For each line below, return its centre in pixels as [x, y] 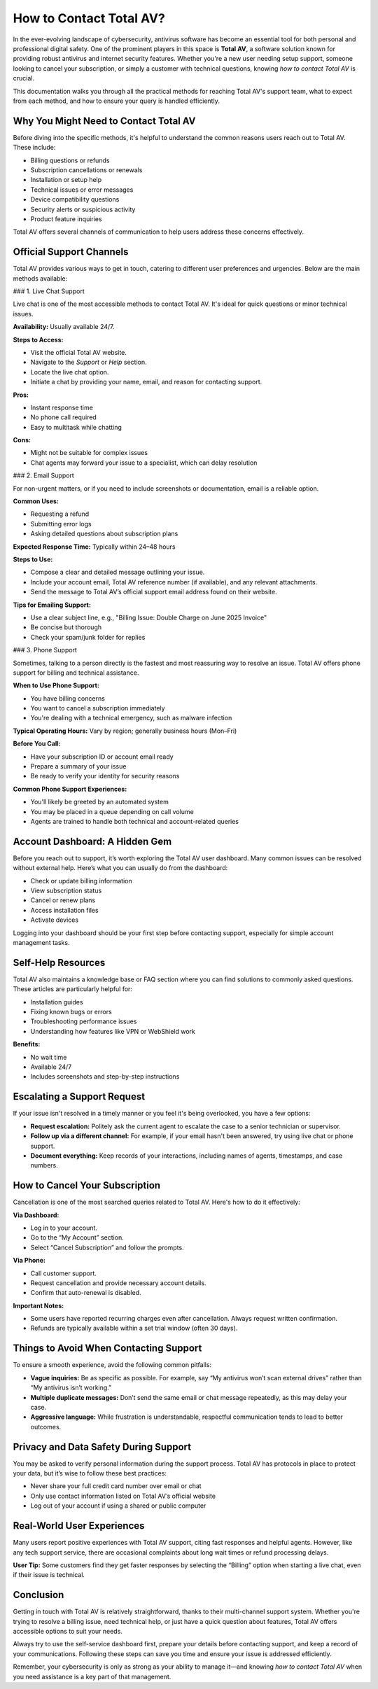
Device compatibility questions [75, 199]
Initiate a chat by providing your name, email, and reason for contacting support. [146, 382]
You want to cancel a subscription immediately [98, 708]
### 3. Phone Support [45, 650]
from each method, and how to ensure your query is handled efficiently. [116, 101]
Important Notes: [38, 1305]
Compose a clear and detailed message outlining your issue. [118, 572]
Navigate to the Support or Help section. [89, 362]
